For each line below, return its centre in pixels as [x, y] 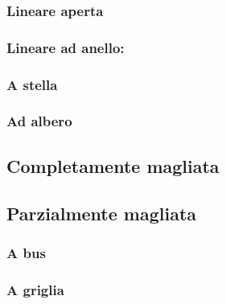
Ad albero [39, 121]
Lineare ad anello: [66, 47]
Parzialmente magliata [102, 213]
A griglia [35, 289]
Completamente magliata [113, 165]
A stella [32, 84]
